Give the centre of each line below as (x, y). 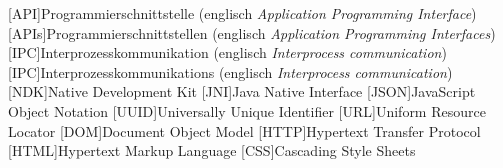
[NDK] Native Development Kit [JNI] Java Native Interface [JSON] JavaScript (242, 91)
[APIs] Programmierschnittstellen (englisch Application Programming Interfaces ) (252, 32)
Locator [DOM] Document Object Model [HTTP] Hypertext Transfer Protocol (244, 130)
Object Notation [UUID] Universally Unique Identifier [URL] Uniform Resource (247, 110)
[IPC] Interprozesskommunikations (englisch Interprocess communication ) (230, 71)
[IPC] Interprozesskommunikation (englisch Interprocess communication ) (227, 52)
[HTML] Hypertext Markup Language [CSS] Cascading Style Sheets (212, 150)
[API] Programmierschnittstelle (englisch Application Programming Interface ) (242, 13)
